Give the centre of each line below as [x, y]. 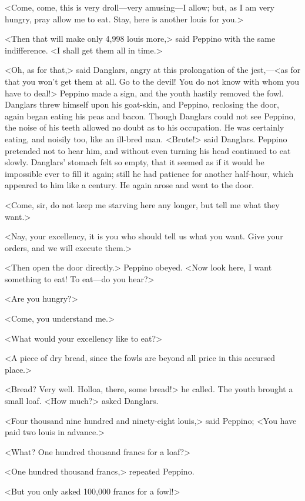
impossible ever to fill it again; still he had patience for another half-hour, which [149, 173]
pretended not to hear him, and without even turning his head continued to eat [148, 150]
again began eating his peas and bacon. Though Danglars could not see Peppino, [150, 116]
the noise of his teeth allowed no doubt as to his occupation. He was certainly [145, 127]
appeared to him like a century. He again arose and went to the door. [130, 185]
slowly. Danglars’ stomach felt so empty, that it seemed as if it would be [135, 162]
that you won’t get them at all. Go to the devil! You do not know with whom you [152, 81]
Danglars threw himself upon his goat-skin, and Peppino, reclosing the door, [142, 104]
